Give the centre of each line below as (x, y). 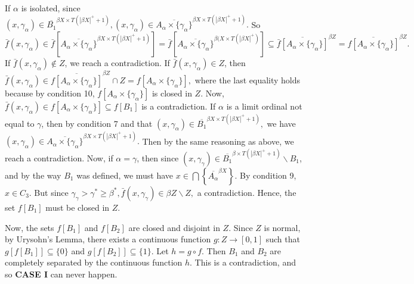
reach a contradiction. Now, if (59, 157)
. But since (49, 192)
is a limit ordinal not (264, 106)
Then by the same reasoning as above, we (218, 141)
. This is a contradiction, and (243, 262)
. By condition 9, (265, 175)
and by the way (33, 175)
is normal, (282, 227)
